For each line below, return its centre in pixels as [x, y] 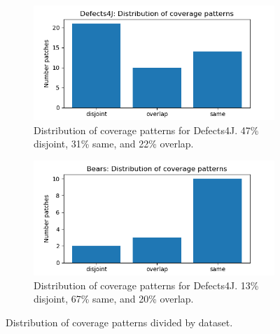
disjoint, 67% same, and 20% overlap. [114, 299]
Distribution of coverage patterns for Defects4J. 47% [146, 130]
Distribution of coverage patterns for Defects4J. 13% [146, 285]
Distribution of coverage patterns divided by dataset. [119, 322]
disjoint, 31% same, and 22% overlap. [114, 144]
